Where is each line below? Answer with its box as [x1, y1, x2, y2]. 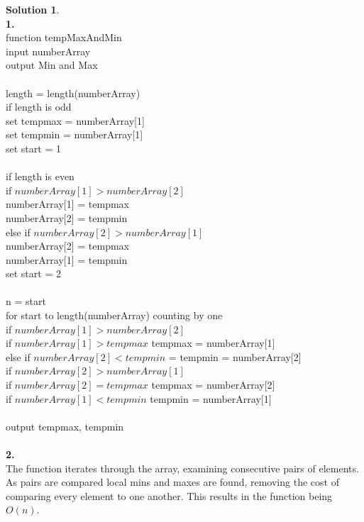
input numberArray [6, 43, 91, 58]
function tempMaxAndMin [6, 30, 122, 45]
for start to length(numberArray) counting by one [6, 308, 223, 323]
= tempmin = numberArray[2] [168, 349, 302, 364]
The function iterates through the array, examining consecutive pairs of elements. [6, 460, 359, 475]
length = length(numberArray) [6, 85, 140, 100]
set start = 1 [6, 140, 61, 155]
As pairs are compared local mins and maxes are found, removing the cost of [6, 474, 339, 489]
